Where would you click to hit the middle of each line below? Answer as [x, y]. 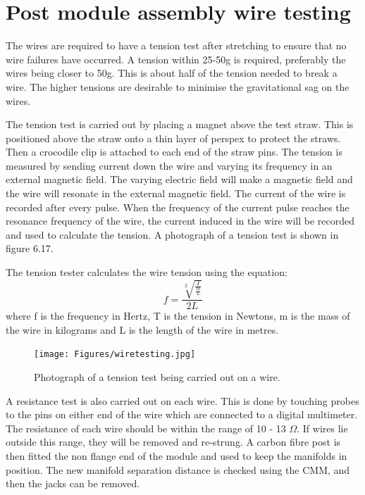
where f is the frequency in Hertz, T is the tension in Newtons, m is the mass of [178, 316]
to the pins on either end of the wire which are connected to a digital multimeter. [182, 414]
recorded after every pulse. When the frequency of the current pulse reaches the [178, 207]
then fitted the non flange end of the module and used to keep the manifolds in [177, 456]
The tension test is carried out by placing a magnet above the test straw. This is [180, 124]
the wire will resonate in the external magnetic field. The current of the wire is [176, 193]
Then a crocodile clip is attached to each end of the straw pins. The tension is [174, 152]
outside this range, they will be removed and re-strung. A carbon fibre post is [173, 442]
